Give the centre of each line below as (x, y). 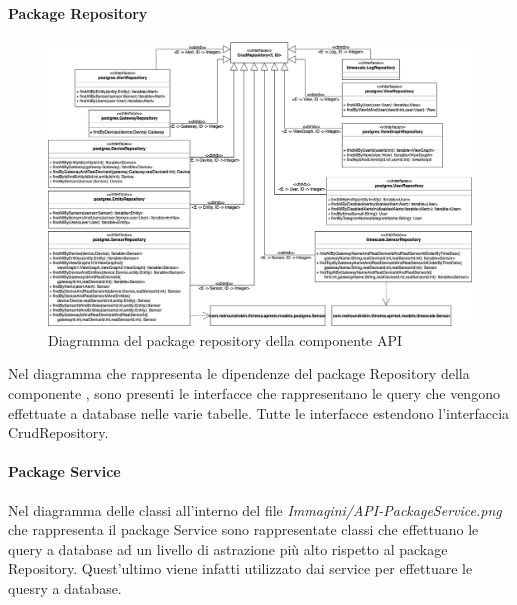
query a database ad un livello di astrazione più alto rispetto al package (228, 548)
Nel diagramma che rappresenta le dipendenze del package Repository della (239, 373)
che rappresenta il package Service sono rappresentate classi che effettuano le (243, 529)
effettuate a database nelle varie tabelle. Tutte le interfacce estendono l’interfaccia (259, 412)
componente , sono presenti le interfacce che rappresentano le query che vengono (254, 393)
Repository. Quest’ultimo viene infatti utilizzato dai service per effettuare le (240, 568)
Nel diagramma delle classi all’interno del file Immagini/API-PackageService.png (255, 509)
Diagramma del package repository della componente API (225, 339)
